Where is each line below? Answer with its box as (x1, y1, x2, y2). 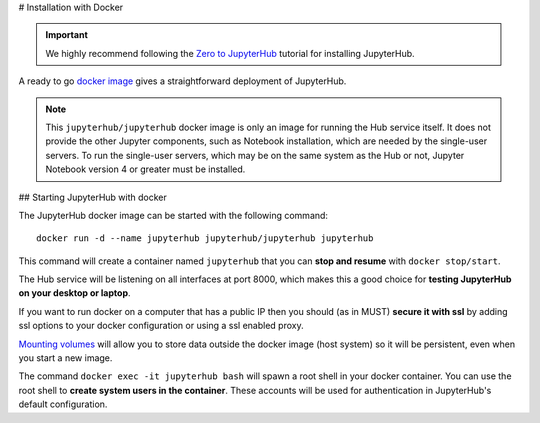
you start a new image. (18, 352, 113, 364)
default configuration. (18, 398, 108, 410)
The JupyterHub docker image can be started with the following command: (18, 209, 329, 221)
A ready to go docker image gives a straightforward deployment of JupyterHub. (18, 75, 347, 87)
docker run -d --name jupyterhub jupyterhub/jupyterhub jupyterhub (36, 233, 374, 244)
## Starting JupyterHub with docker (18, 191, 167, 203)
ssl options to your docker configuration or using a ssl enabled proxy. (18, 320, 304, 332)
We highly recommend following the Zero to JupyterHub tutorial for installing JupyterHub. (45, 47, 415, 59)
